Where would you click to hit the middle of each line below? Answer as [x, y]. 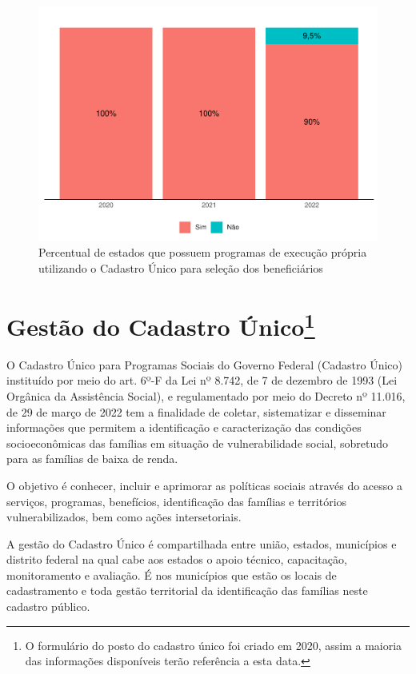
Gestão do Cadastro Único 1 [161, 324]
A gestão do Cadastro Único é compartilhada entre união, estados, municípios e [202, 543]
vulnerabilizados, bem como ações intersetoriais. [124, 517]
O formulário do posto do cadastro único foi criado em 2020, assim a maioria [214, 645]
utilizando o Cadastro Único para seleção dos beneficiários [181, 267]
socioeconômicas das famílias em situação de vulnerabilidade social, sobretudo [197, 443]
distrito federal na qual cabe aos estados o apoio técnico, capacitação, [177, 559]
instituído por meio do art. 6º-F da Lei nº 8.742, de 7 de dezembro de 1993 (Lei [202, 380]
